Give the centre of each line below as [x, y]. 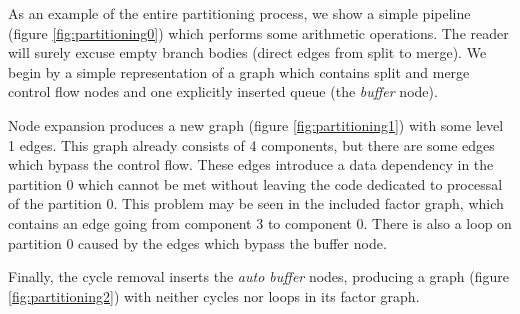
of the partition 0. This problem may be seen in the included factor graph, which [256, 203]
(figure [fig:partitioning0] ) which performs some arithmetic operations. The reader [258, 32]
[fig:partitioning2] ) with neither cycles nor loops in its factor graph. [214, 295]
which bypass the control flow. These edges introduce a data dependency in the [251, 164]
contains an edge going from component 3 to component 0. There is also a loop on [260, 222]
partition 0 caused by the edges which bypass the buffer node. [197, 242]
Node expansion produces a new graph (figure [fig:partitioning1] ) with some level [256, 124]
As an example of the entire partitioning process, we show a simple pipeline [239, 13]
